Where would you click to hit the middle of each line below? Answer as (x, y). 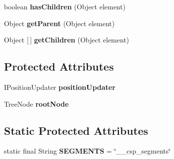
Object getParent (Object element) (59, 23)
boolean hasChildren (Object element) (65, 6)
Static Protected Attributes (76, 130)
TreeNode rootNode (36, 103)
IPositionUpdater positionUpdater (60, 87)
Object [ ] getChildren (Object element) (67, 40)
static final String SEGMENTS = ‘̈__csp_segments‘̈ (87, 151)
